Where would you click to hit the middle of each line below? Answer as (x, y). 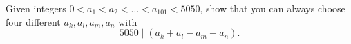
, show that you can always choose (273, 8)
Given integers (36, 8)
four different (33, 21)
